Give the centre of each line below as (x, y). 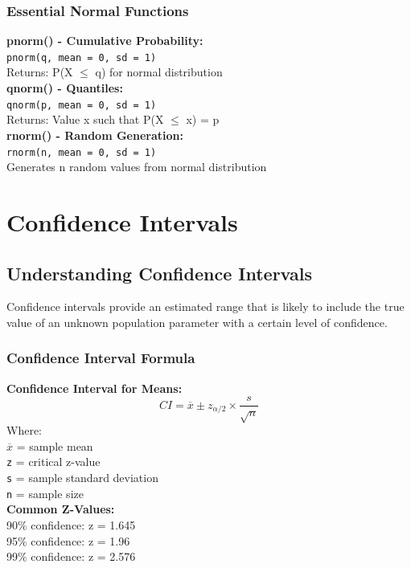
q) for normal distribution (159, 72)
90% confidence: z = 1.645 (71, 524)
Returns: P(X (40, 72)
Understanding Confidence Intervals (159, 273)
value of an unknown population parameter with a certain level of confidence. (197, 322)
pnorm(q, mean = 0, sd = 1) (82, 57)
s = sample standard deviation (82, 477)
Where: (24, 430)
